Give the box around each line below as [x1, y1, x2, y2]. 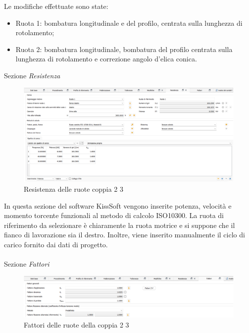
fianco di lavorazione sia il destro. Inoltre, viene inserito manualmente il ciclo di [4, 229, 245, 240]
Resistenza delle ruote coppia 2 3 [24, 184, 124, 194]
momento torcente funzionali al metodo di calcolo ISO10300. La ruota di [4, 210, 224, 221]
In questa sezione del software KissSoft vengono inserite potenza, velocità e [4, 200, 232, 211]
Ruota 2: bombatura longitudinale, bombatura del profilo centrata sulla [15, 44, 233, 54]
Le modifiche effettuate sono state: [4, 1, 108, 11]
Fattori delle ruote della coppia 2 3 [24, 319, 129, 330]
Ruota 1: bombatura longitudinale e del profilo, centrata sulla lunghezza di [15, 17, 243, 28]
